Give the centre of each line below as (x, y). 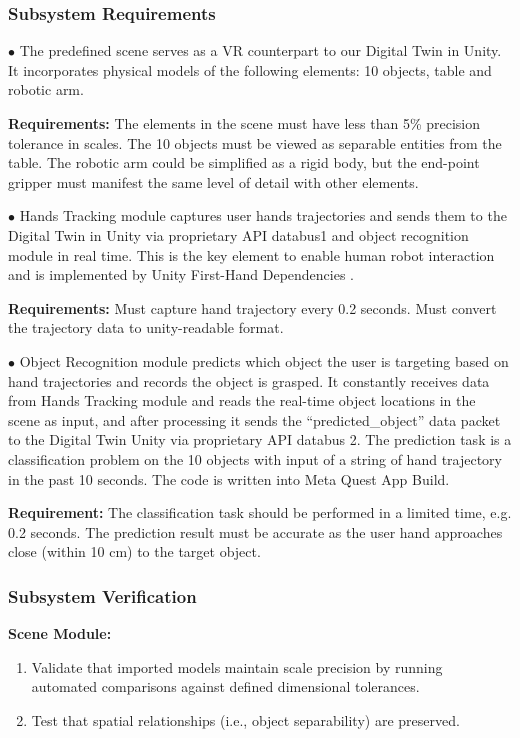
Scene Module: (60, 633)
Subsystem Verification (102, 595)
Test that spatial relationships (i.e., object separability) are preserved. (245, 719)
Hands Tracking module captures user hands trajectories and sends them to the (263, 215)
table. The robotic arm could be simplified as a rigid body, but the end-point (244, 162)
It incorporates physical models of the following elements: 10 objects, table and (250, 69)
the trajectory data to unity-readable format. (146, 327)
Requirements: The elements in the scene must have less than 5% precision (244, 123)
